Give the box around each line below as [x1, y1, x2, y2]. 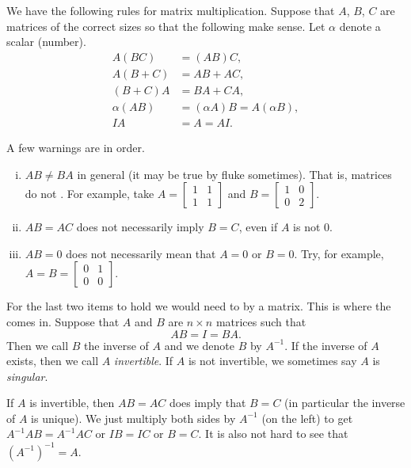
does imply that [169, 394, 246, 411]
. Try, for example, [294, 245, 384, 261]
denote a [339, 17, 381, 34]
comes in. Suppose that [6, 313, 120, 329]
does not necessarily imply [76, 219, 204, 235]
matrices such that [215, 313, 306, 329]
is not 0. [293, 219, 333, 235]
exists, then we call [6, 352, 99, 369]
